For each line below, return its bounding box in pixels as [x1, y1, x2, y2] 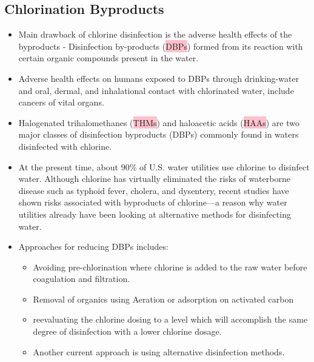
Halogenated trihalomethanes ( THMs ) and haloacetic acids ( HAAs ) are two [18, 116, 299, 129]
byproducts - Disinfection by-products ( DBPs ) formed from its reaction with [18, 39, 303, 52]
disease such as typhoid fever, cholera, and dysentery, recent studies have [18, 184, 289, 196]
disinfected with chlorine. [18, 139, 112, 152]
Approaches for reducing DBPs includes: [18, 240, 169, 253]
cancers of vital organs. [18, 96, 104, 109]
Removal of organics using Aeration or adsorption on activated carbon [33, 292, 294, 305]
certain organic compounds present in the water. [18, 52, 199, 64]
